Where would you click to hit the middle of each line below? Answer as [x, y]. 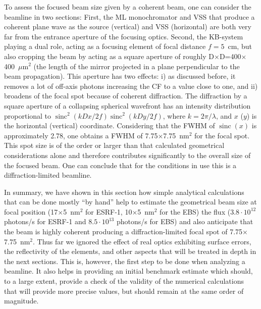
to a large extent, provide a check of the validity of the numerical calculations [124, 281]
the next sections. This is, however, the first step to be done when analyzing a [125, 261]
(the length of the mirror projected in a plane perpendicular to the [137, 66]
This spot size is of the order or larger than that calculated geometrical [114, 145]
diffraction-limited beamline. [48, 175]
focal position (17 [31, 211]
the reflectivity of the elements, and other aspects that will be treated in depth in [130, 251]
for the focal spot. [222, 135]
